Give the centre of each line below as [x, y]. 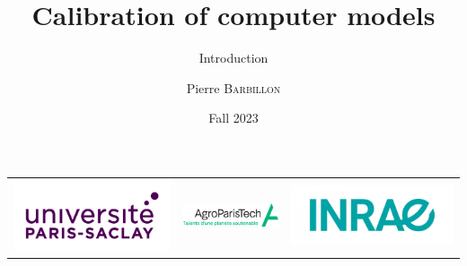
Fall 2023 [233, 118]
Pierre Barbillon [233, 87]
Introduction [233, 58]
